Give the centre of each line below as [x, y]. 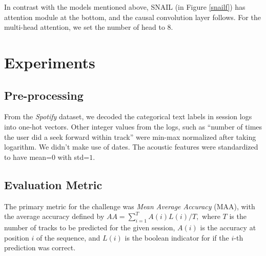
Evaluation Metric [53, 184]
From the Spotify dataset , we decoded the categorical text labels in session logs [128, 116]
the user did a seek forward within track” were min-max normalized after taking [130, 136]
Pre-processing [44, 95]
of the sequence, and [68, 237]
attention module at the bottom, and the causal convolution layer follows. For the [132, 17]
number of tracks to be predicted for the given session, [90, 227]
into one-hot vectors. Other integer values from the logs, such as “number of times [133, 126]
